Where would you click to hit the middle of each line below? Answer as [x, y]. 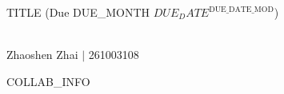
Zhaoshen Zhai [42, 55]
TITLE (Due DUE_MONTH [78, 12]
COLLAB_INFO [48, 81]
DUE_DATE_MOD [241, 9]
